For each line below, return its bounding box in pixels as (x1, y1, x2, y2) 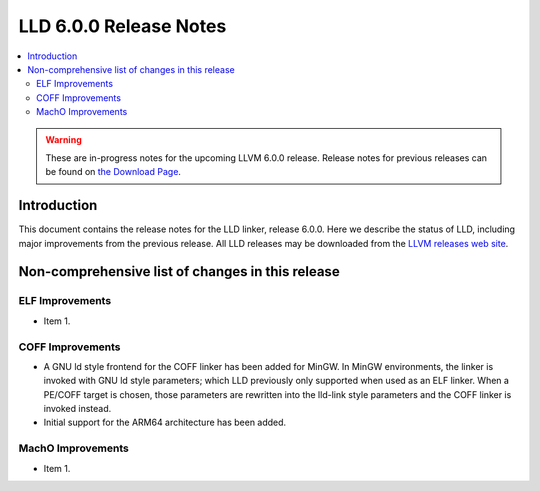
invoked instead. (43, 403, 112, 415)
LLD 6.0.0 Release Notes (18, 15, 227, 37)
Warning (45, 133, 82, 145)
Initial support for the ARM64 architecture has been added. (43, 416, 287, 429)
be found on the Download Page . (45, 166, 182, 178)
